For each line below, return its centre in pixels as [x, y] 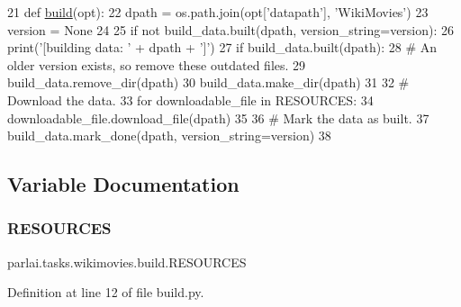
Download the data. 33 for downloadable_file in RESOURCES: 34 [190, 99]
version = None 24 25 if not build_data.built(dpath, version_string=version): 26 [231, 29]
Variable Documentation [123, 184]
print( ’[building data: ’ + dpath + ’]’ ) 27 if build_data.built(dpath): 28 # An [222, 47]
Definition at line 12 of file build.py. [106, 292]
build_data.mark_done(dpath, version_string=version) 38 [169, 135]
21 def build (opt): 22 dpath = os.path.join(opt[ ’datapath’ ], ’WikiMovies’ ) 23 [218, 12]
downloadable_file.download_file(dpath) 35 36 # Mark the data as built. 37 [218, 117]
